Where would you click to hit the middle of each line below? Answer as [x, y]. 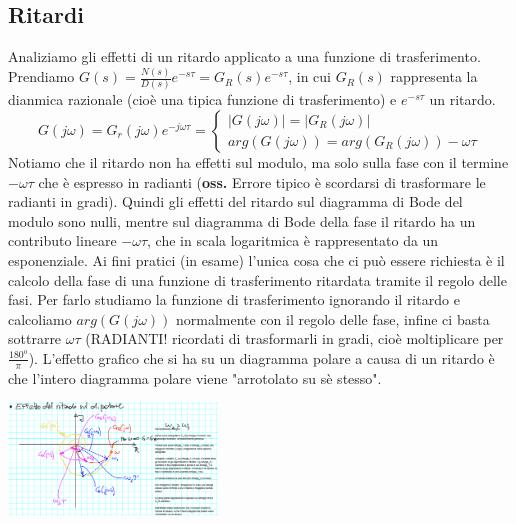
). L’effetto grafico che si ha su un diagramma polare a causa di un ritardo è [261, 357]
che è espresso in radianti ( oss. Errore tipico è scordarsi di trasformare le [262, 181]
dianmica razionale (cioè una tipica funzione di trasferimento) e [202, 99]
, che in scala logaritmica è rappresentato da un [293, 240]
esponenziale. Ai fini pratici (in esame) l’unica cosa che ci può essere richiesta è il [256, 259]
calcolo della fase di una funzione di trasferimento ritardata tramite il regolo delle [257, 279]
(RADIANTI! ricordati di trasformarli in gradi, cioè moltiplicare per [294, 338]
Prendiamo [41, 76]
